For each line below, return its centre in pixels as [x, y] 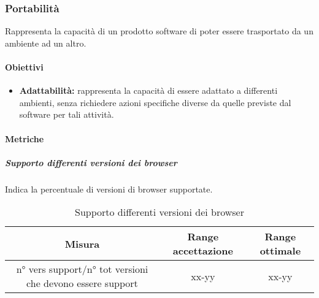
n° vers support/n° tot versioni [82, 269]
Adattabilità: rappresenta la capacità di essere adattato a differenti [148, 90]
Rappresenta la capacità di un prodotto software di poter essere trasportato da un [159, 31]
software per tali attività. [67, 114]
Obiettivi [24, 67]
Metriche [25, 138]
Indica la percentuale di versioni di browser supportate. [109, 189]
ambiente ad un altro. [46, 43]
